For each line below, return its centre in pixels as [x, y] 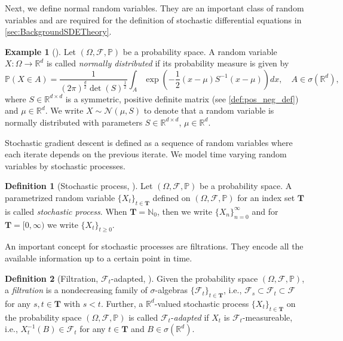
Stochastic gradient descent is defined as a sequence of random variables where [149, 142]
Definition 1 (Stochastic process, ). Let [79, 186]
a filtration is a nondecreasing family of [76, 290]
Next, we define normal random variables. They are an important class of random [154, 8]
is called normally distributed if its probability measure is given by [168, 63]
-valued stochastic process [202, 303]
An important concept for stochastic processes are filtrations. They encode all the [154, 246]
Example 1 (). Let [41, 51]
